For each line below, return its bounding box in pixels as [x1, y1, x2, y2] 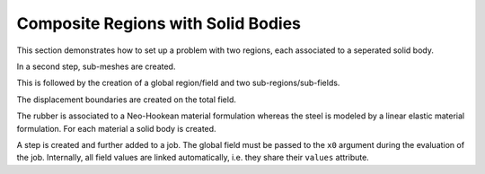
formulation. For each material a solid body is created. [16, 123, 216, 134]
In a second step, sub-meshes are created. [16, 61, 176, 72]
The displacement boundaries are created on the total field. [16, 94, 237, 105]
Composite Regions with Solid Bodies [16, 13, 301, 33]
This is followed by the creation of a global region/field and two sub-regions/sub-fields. [16, 77, 340, 89]
